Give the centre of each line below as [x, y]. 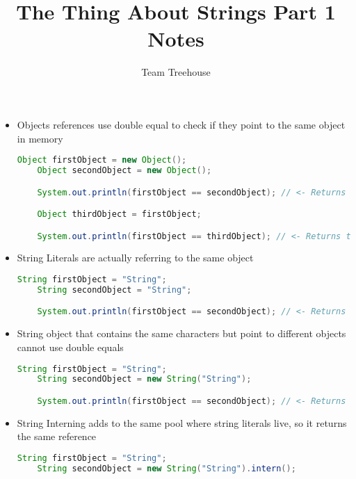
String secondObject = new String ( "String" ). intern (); [167, 468]
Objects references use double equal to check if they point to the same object [181, 124]
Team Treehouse [176, 72]
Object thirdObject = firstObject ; [119, 214]
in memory [40, 138]
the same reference [57, 436]
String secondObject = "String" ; [114, 290]
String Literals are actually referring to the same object [135, 258]
